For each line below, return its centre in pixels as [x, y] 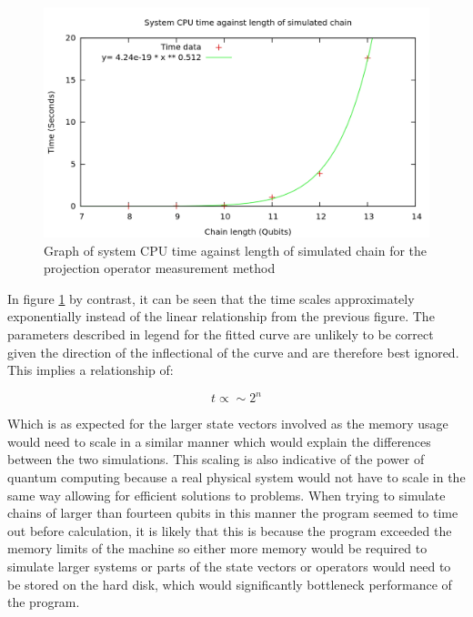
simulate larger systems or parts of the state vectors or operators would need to [229, 566]
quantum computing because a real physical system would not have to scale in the [236, 477]
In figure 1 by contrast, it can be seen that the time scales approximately [211, 298]
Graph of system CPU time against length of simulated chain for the [236, 250]
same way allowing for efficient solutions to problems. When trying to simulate [226, 495]
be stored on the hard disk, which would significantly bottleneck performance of [230, 584]
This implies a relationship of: [91, 370]
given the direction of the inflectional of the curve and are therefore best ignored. [233, 352]
